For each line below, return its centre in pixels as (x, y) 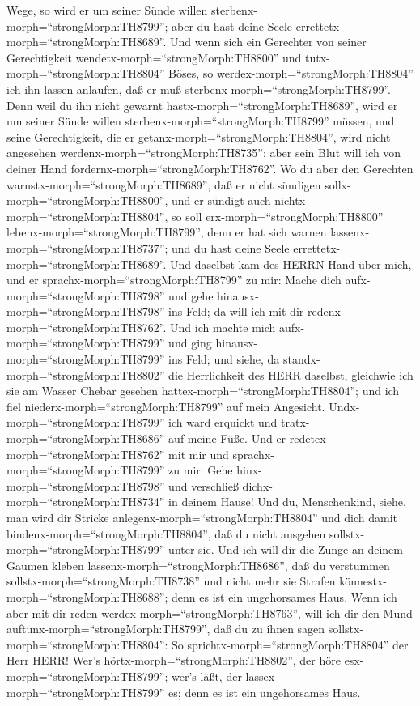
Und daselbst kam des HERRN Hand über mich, (291, 264)
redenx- (326, 311)
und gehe (191, 295)
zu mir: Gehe (201, 470)
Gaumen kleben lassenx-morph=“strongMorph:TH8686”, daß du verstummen (198, 565)
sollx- (338, 184)
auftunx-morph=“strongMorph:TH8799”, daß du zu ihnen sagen (166, 629)
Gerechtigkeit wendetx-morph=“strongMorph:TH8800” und (154, 57)
